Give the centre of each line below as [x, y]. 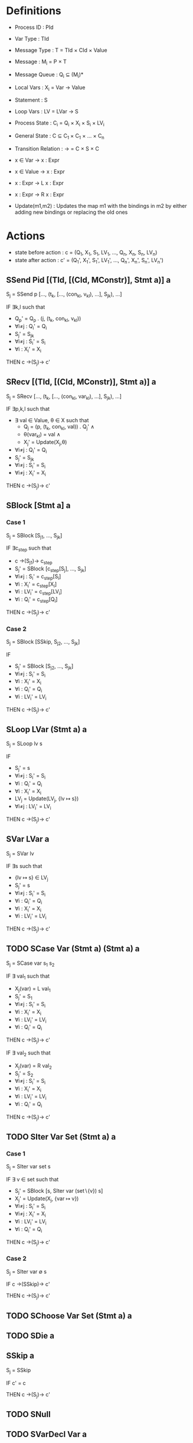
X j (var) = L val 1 [33, 989]
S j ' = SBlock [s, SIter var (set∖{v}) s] [59, 1191]
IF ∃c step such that [29, 549]
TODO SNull [29, 1414]
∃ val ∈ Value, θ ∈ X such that [52, 420]
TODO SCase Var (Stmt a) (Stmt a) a [73, 949]
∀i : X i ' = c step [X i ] [36, 585]
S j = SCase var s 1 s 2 [30, 964]
